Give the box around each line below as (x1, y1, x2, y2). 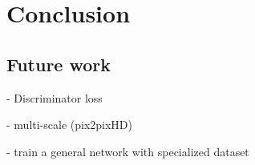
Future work (6, 51, 111, 76)
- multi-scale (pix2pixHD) (6, 116, 132, 133)
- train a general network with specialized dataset (6, 143, 249, 159)
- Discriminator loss (6, 89, 103, 106)
